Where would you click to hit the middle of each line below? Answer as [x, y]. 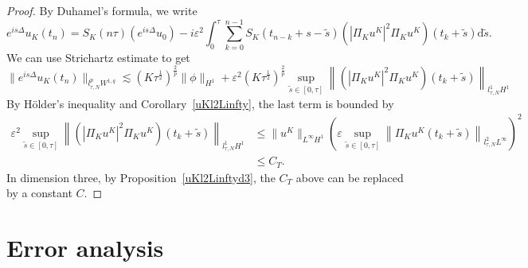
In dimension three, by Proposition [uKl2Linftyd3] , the [141, 177]
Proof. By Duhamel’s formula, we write [102, 10]
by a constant [39, 193]
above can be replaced [350, 177]
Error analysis [85, 248]
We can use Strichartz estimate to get [98, 57]
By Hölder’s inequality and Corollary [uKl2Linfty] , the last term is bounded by [200, 103]
